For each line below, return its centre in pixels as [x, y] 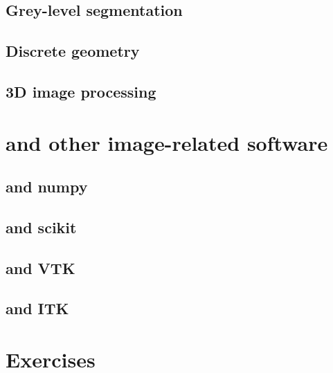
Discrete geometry [73, 51]
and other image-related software [167, 142]
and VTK [40, 267]
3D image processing [81, 91]
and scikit [41, 227]
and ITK [37, 308]
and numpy [47, 186]
